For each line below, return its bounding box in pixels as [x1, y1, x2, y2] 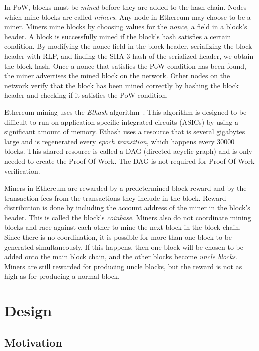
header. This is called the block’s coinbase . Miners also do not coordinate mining [4, 212, 251, 222]
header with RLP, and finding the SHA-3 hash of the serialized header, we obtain [4, 50, 254, 61]
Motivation [4, 334, 62, 350]
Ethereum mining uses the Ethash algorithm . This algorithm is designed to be [4, 106, 247, 117]
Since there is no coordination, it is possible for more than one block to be [4, 232, 232, 242]
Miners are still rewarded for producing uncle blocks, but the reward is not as [4, 261, 242, 271]
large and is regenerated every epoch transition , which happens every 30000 [4, 136, 235, 146]
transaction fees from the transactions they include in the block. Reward [4, 192, 226, 203]
